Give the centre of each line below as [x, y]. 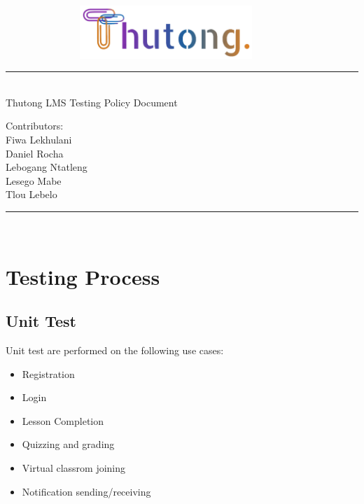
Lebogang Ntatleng [47, 167]
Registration [48, 373]
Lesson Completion [63, 420]
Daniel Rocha [35, 153]
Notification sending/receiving [86, 491]
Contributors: [35, 126]
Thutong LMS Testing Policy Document [92, 102]
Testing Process [83, 276]
